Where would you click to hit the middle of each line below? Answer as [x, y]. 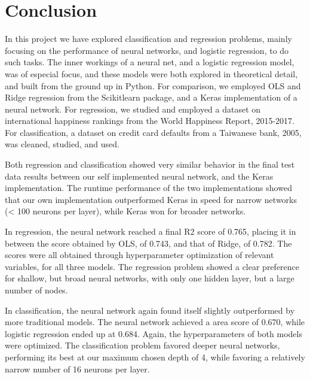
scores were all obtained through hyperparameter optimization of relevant [139, 255]
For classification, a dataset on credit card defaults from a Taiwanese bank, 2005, [153, 132]
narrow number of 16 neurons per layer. [77, 369]
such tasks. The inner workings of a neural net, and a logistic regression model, [150, 62]
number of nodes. [36, 290]
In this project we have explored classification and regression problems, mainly [148, 39]
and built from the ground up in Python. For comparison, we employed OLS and [153, 85]
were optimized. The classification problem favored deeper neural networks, [142, 345]
